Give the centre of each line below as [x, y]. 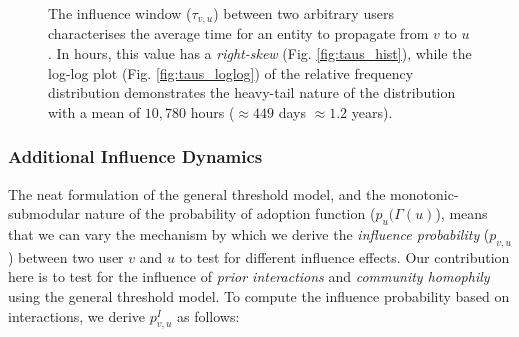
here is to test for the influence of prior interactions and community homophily [249, 276]
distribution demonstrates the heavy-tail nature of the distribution [252, 92]
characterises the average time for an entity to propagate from [238, 33]
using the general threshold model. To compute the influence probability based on [259, 296]
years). [372, 111]
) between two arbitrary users [303, 13]
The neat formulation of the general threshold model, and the [197, 193]
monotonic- [424, 193]
